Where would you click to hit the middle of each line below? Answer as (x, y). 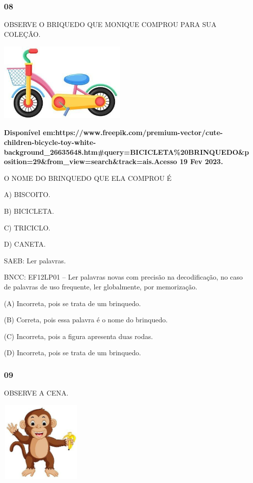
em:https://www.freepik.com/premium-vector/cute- (133, 132)
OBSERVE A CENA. (36, 393)
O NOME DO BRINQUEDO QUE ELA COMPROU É (88, 178)
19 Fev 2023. (201, 161)
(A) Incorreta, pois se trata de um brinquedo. (72, 303)
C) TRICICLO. (27, 227)
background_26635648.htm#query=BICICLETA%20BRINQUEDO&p (126, 152)
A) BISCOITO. (27, 194)
